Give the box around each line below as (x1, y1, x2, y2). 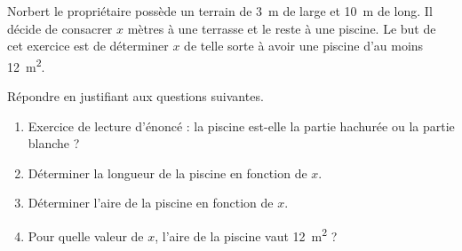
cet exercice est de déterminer (7, 36, 169, 55)
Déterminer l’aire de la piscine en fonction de (28, 193, 274, 212)
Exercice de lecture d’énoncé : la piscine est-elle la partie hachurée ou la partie (28, 116, 455, 135)
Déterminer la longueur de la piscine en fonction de (28, 163, 307, 182)
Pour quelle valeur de (28, 226, 144, 245)
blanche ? (28, 134, 80, 153)
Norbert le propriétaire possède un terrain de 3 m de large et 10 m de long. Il (7, 2, 433, 20)
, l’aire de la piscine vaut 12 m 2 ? (155, 224, 338, 245)
